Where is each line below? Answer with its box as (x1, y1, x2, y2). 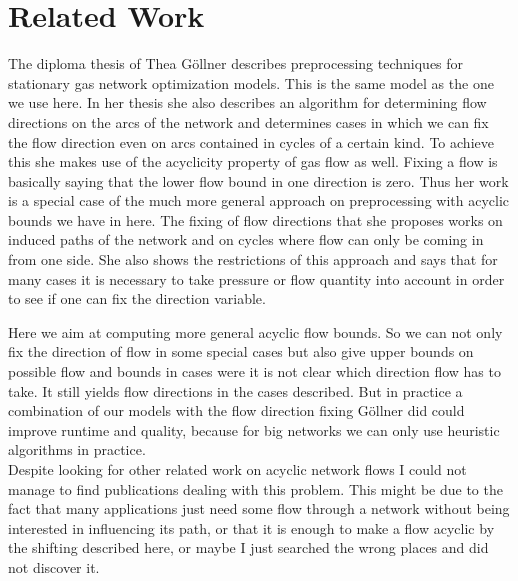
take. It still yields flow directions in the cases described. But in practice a (8, 380, 463, 401)
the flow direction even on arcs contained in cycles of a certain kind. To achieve (8, 131, 494, 152)
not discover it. (8, 556, 100, 577)
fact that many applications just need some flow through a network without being (8, 498, 510, 519)
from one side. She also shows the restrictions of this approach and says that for (8, 249, 498, 270)
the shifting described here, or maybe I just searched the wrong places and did (8, 537, 489, 558)
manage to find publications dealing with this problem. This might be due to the (8, 478, 503, 499)
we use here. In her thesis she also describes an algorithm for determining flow (8, 92, 487, 113)
